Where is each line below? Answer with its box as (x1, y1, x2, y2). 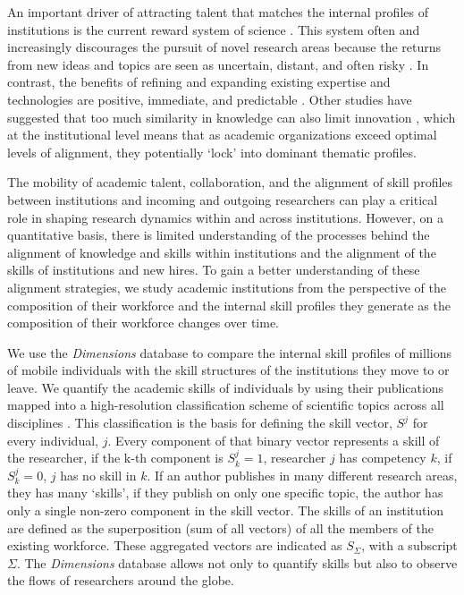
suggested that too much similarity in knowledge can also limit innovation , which (7, 107, 456, 126)
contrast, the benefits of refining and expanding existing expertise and (7, 72, 391, 91)
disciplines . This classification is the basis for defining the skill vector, (7, 413, 392, 432)
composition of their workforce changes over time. (7, 313, 280, 332)
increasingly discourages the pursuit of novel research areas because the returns (7, 38, 442, 56)
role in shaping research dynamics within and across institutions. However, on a (7, 208, 444, 226)
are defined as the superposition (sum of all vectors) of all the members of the (7, 518, 434, 537)
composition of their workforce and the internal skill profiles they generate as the (7, 295, 451, 314)
